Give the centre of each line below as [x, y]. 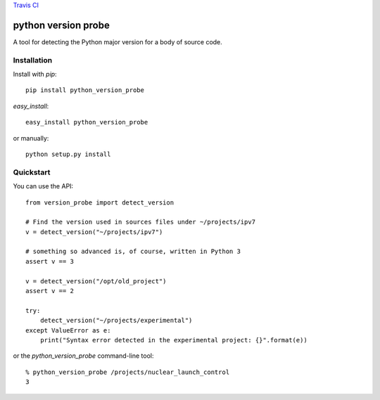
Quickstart [32, 172]
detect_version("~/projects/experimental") [116, 321]
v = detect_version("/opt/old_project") [96, 281]
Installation [33, 60]
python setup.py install [68, 154]
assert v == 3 [50, 261]
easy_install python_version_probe [87, 122]
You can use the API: [43, 186]
